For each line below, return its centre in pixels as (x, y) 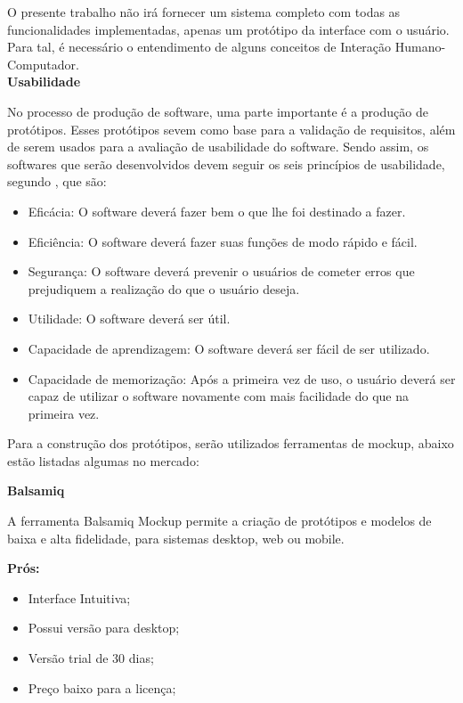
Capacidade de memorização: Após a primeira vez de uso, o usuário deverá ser (242, 378)
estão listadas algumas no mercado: (103, 460)
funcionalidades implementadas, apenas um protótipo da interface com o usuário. (228, 29)
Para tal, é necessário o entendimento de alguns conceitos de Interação (199, 47)
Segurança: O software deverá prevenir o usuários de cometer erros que (221, 271)
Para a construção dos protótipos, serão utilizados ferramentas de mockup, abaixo (231, 443)
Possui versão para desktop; (104, 628)
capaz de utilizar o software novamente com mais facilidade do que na (218, 396)
